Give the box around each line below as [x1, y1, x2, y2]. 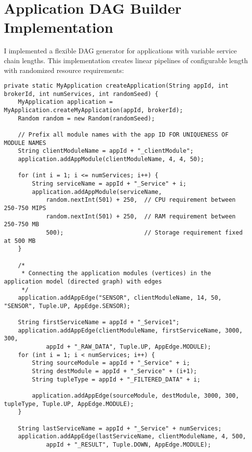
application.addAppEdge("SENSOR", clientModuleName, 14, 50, [18, 294, 222, 302]
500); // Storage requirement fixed [46, 229, 243, 236]
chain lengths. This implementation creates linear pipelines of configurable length [4, 55, 248, 65]
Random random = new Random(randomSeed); [18, 115, 155, 122]
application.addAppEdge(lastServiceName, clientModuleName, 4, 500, [18, 433, 246, 440]
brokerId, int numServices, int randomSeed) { [4, 90, 158, 97]
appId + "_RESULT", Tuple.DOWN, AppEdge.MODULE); [46, 441, 211, 448]
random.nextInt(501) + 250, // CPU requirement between [46, 196, 236, 204]
